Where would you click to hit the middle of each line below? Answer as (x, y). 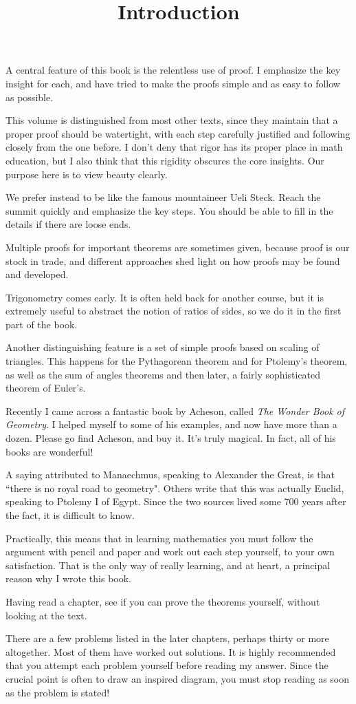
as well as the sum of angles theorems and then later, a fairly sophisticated (163, 374)
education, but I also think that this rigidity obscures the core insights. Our (165, 160)
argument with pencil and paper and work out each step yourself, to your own (170, 552)
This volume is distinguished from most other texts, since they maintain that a (172, 120)
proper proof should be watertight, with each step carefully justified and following (178, 133)
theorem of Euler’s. (46, 388)
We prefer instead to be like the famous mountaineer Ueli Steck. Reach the (163, 197)
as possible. (30, 97)
